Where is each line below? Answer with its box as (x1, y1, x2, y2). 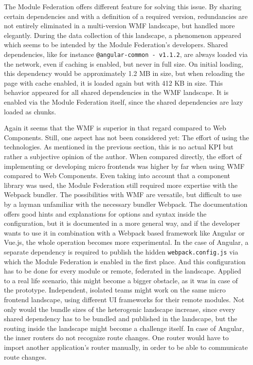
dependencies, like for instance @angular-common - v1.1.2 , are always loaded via (4, 49, 248, 59)
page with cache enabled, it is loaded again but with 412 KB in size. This (4, 77, 223, 88)
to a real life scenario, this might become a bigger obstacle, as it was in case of (4, 275, 238, 285)
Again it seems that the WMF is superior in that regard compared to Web (4, 123, 226, 133)
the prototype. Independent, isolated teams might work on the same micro (4, 285, 226, 295)
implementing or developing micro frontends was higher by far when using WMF (4, 161, 245, 171)
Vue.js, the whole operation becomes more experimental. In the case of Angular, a (4, 237, 249, 247)
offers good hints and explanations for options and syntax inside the (4, 208, 207, 219)
